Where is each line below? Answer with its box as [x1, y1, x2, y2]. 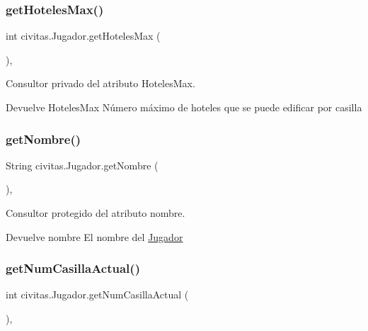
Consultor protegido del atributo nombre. [6, 206, 185, 220]
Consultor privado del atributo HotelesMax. [6, 76, 195, 91]
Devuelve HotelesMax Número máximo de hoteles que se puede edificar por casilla [6, 100, 362, 114]
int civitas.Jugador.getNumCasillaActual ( [6, 287, 189, 302]
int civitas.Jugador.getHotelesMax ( [6, 28, 161, 43]
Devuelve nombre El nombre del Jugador [6, 229, 183, 244]
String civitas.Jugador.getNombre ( [6, 157, 159, 172]
